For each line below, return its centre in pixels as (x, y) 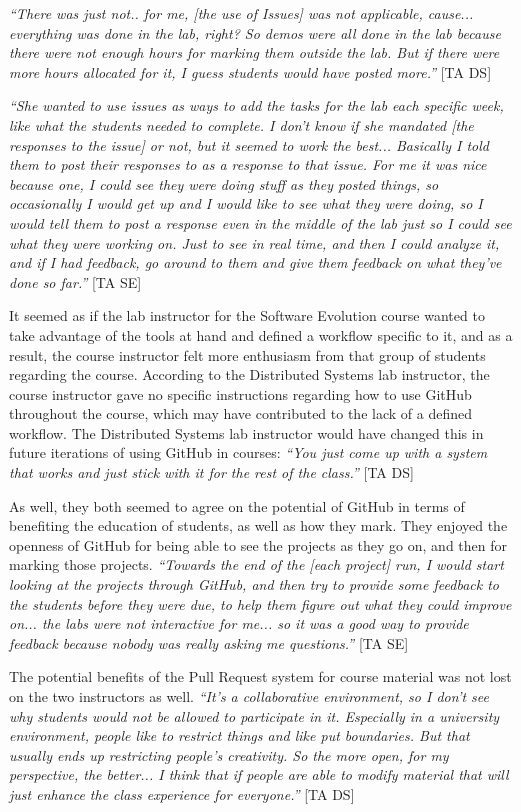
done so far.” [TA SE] (75, 281)
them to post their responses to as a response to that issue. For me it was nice (248, 164)
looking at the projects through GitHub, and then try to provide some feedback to (254, 584)
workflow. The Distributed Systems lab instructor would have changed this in (246, 432)
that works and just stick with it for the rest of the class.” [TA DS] (211, 472)
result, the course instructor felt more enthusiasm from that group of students (247, 354)
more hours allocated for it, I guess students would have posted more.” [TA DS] (250, 71)
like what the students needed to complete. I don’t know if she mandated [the (241, 124)
